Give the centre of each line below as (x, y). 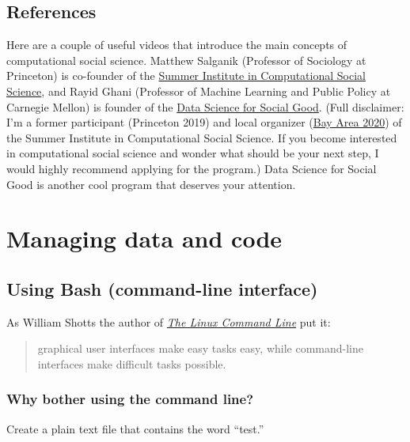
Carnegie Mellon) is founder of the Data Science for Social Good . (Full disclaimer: (205, 106)
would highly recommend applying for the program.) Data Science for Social (192, 168)
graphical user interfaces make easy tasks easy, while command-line (200, 348)
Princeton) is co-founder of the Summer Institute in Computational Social (186, 76)
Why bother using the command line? (130, 399)
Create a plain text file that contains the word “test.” (135, 428)
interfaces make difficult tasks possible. (132, 363)
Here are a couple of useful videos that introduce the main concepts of (177, 45)
